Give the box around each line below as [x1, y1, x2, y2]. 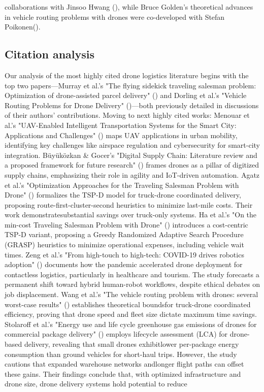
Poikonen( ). [5, 21, 41, 32]
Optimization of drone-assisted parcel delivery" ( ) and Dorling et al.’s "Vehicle [5, 90, 247, 101]
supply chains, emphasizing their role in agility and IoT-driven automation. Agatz [5, 169, 260, 180]
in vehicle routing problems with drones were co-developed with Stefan [5, 11, 225, 22]
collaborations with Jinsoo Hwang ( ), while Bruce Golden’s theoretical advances [5, 2, 253, 12]
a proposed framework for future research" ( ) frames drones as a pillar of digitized [5, 159, 259, 170]
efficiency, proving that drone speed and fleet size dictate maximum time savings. [5, 309, 257, 319]
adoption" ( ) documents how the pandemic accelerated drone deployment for [5, 259, 243, 270]
